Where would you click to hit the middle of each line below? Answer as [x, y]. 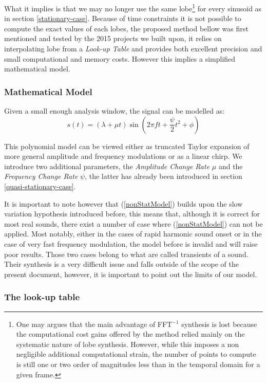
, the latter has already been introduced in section [164, 176]
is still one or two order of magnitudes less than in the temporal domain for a [138, 364]
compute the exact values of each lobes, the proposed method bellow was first [126, 28]
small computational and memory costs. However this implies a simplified [120, 58]
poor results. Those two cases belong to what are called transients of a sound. [126, 254]
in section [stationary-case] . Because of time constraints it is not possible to [123, 18]
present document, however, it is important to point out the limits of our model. [131, 274]
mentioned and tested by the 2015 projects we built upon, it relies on [113, 38]
